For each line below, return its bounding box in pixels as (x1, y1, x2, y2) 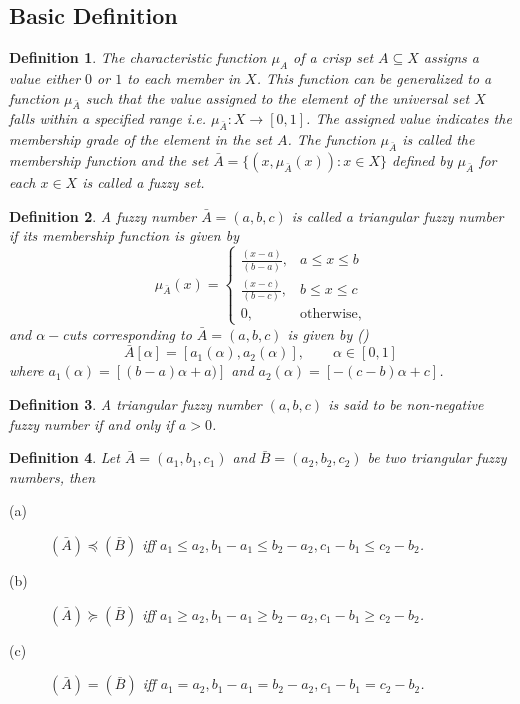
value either (9, 68, 81, 88)
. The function (287, 129, 376, 150)
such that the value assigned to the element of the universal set (85, 87, 470, 108)
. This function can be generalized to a (256, 68, 492, 88)
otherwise (300, 307, 358, 322)
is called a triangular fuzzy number (291, 205, 504, 226)
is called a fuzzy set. (82, 171, 205, 192)
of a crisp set (293, 47, 374, 68)
